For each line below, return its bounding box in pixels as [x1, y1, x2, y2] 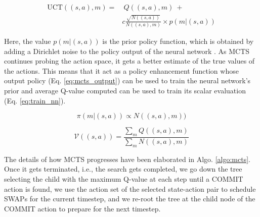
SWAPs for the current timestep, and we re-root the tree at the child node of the [4, 193, 255, 204]
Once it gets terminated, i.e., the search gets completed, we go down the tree [4, 164, 242, 174]
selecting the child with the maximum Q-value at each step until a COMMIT [4, 174, 243, 184]
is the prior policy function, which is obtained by [102, 36, 254, 46]
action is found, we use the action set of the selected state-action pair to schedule [4, 183, 256, 194]
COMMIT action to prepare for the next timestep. [4, 203, 161, 213]
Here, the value [4, 36, 51, 46]
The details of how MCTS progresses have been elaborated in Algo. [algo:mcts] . [4, 153, 251, 164]
